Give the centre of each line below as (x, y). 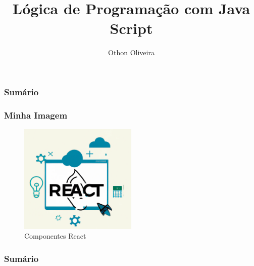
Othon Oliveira (131, 52)
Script (131, 28)
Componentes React (55, 236)
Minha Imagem (36, 115)
